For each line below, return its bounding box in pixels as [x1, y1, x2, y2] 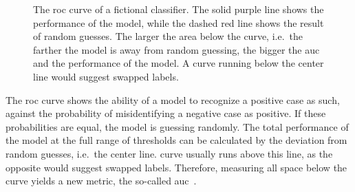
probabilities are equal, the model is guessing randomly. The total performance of [6, 119, 349, 134]
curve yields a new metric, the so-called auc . [6, 173, 197, 188]
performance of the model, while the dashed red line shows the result [33, 15, 324, 30]
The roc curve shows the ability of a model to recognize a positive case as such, [6, 92, 340, 107]
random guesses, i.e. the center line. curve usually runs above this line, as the [6, 146, 333, 160]
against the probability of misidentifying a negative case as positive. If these [6, 106, 326, 120]
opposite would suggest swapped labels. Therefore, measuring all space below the [6, 160, 347, 174]
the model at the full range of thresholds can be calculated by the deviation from [6, 133, 347, 147]
